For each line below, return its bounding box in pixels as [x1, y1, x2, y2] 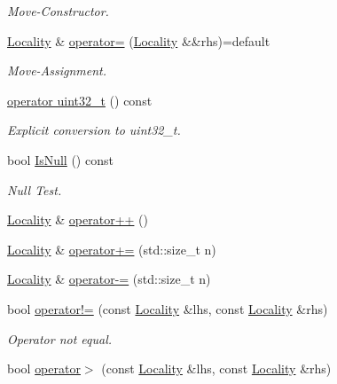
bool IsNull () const [7, 150, 114, 168]
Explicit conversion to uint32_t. [7, 121, 181, 139]
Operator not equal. [7, 329, 113, 348]
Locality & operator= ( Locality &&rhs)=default [7, 31, 270, 50]
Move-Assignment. [7, 61, 107, 80]
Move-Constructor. [7, 2, 109, 20]
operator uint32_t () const [7, 90, 153, 109]
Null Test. [7, 180, 62, 199]
